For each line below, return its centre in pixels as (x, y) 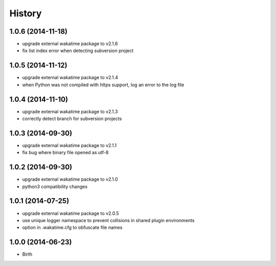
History (26, 13)
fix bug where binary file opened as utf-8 (65, 153)
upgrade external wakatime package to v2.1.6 (70, 44)
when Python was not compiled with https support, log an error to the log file (103, 85)
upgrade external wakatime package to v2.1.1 (70, 145)
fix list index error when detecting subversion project (78, 51)
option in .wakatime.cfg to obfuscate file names (72, 228)
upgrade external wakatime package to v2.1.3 (70, 111)
